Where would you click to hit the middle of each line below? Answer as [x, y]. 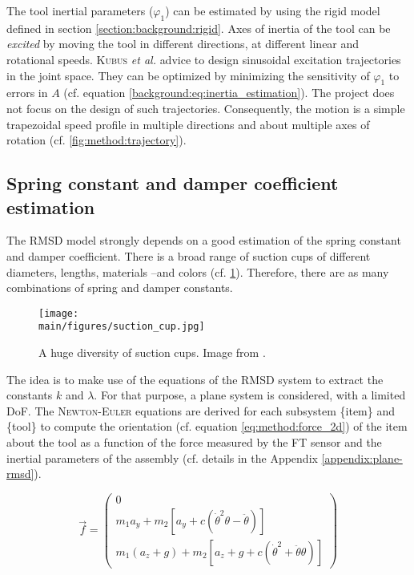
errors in [27, 93]
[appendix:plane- [362, 458]
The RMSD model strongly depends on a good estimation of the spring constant [204, 240]
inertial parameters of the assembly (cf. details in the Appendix [162, 458]
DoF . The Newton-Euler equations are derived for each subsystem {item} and [201, 410]
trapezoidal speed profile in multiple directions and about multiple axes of [188, 124]
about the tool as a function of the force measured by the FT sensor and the [194, 442]
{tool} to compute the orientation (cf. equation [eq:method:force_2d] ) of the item [207, 426]
